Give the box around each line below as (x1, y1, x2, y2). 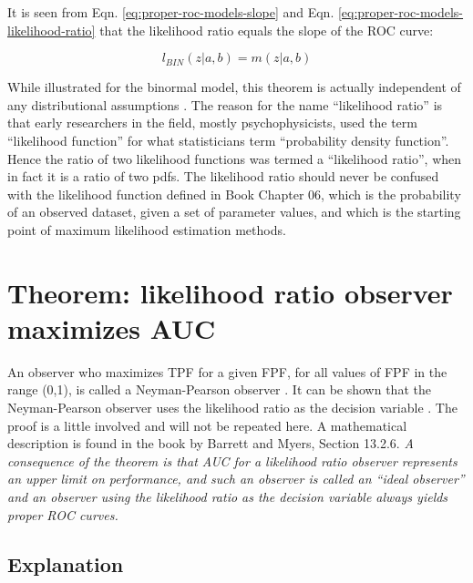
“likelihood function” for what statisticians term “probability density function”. (7, 130, 449, 149)
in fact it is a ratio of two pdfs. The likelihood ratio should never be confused (7, 167, 439, 186)
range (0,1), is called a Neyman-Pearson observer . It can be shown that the (7, 380, 431, 399)
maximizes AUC (7, 309, 216, 346)
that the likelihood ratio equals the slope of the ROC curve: (99, 20, 434, 39)
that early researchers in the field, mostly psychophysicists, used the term (7, 113, 417, 132)
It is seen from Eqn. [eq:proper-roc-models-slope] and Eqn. (7, 3, 334, 21)
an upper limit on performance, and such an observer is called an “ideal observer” (7, 469, 465, 488)
